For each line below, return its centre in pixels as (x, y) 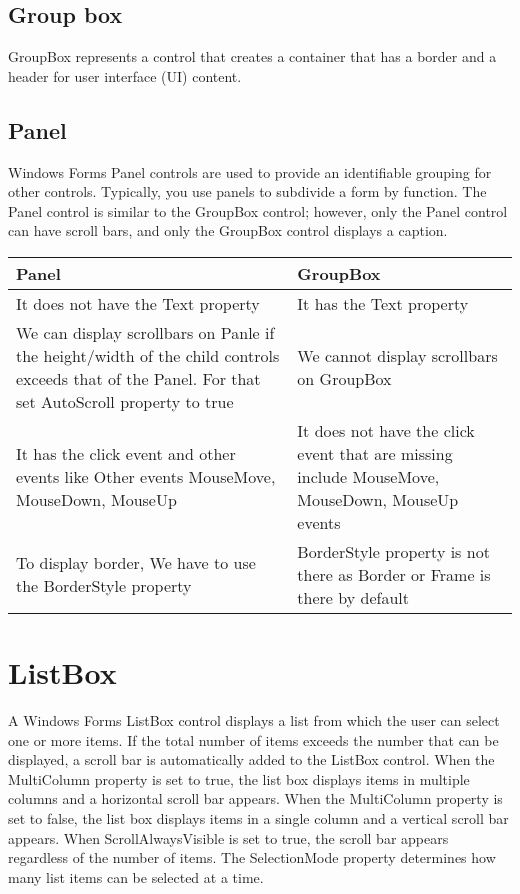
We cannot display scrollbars (397, 355)
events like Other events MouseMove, (146, 476)
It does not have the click (386, 430)
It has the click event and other (126, 453)
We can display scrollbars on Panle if (145, 332)
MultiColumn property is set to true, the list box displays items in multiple (239, 778)
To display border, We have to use (136, 563)
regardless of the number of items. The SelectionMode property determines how (252, 857)
